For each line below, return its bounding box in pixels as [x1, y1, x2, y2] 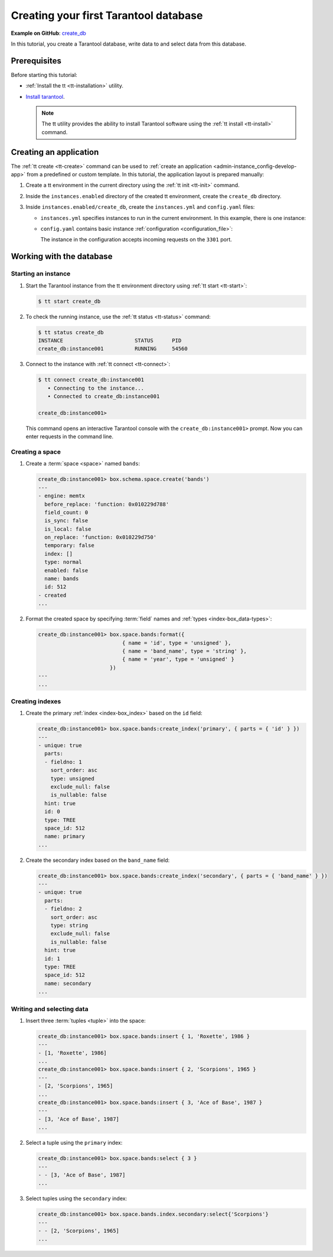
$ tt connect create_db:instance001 [38, 376, 145, 383]
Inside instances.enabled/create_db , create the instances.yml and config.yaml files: [25, 203, 255, 211]
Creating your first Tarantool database [11, 9, 203, 22]
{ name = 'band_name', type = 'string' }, [122, 648, 247, 654]
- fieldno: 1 [44, 758, 82, 765]
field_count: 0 [44, 509, 89, 516]
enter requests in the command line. [25, 433, 113, 440]
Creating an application [11, 147, 99, 157]
